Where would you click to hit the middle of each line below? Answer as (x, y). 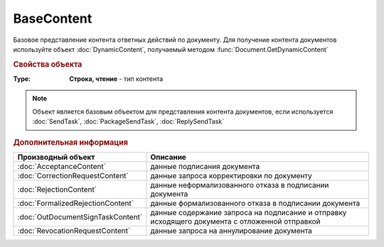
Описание (168, 157)
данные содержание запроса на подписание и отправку (249, 212)
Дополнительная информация (70, 142)
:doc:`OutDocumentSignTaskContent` (80, 216)
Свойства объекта (48, 64)
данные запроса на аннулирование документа (231, 231)
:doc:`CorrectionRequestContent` (73, 175)
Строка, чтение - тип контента (116, 79)
